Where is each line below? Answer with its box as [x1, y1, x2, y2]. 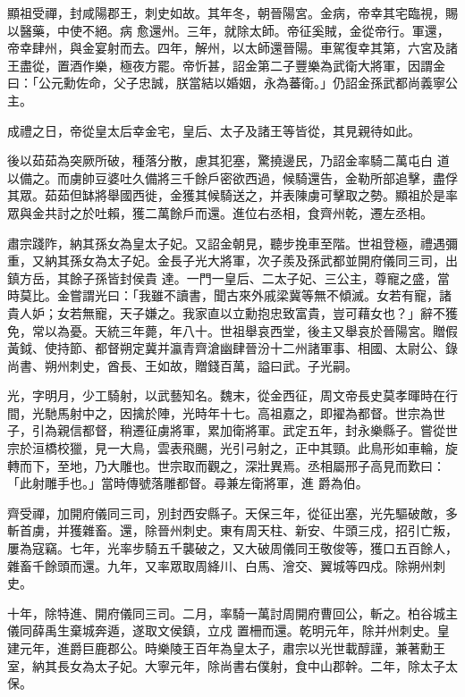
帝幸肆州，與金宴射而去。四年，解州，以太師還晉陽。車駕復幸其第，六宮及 [7, 38, 445, 57]
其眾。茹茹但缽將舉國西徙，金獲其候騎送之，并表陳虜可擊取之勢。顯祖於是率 [7, 186, 458, 205]
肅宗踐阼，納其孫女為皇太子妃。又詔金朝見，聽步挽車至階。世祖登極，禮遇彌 [7, 233, 458, 252]
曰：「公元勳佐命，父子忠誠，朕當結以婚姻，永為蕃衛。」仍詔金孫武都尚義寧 [7, 73, 445, 92]
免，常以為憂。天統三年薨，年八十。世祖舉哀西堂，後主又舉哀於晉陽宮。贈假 [7, 321, 458, 340]
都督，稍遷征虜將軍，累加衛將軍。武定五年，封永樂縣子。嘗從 [81, 421, 445, 440]
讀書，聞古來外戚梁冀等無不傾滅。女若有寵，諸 [175, 286, 452, 305]
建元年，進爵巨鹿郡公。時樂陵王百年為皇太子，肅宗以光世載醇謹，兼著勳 [7, 639, 433, 657]
